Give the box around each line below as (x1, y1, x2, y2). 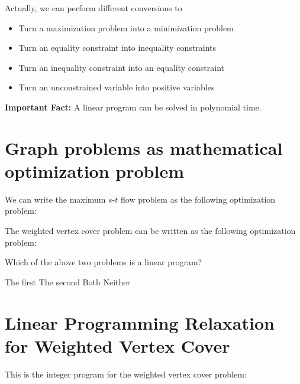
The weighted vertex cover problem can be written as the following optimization (5, 224, 296, 237)
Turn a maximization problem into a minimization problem (18, 21, 234, 34)
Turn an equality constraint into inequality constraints (18, 41, 217, 54)
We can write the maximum (5, 193, 106, 205)
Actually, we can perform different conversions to (5, 2, 182, 14)
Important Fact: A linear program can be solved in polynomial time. (5, 100, 262, 113)
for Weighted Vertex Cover (5, 333, 230, 357)
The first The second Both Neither (5, 275, 130, 288)
